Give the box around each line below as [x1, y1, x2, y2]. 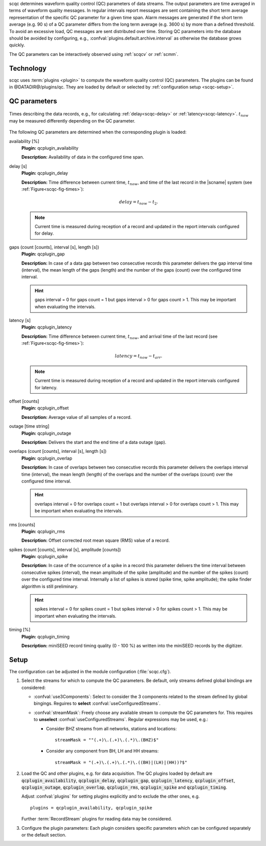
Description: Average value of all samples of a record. [21, 414, 132, 420]
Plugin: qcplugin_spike [21, 554, 68, 560]
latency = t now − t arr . [115, 353, 163, 360]
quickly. [9, 42, 25, 48]
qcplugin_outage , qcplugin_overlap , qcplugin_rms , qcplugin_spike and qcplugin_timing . [21, 784, 228, 790]
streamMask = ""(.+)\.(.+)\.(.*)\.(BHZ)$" [55, 737, 159, 743]
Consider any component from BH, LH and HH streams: [46, 748, 159, 754]
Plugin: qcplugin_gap [21, 251, 65, 257]
